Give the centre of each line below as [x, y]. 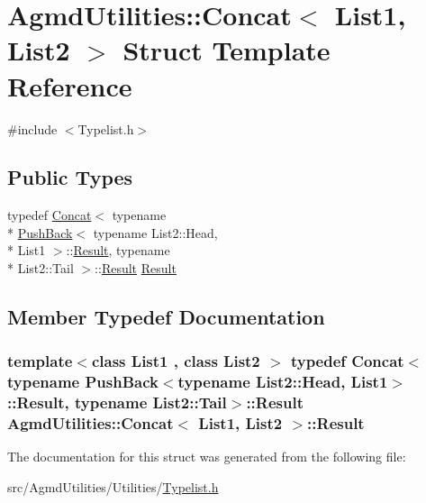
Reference [70, 85]
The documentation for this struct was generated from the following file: [207, 457]
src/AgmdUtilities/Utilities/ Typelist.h [113, 487]
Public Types [70, 177]
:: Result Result [136, 268]
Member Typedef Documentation [166, 317]
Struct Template [227, 50]
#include [32, 128]
